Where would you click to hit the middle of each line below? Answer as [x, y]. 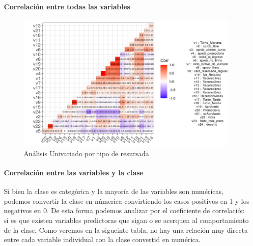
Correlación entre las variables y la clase [74, 173]
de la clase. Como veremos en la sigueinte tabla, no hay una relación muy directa [126, 230]
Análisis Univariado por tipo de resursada [86, 153]
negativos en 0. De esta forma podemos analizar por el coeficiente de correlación [125, 210]
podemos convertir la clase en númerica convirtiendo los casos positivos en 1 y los [127, 201]
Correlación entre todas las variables [67, 6]
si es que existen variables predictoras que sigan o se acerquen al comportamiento [126, 220]
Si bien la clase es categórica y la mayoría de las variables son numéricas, [114, 191]
